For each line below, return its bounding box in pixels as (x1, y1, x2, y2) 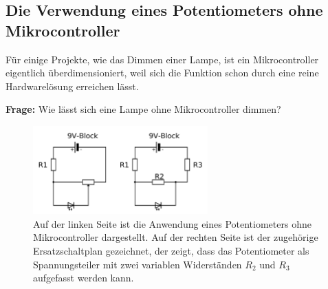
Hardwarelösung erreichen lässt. (6, 78, 139, 93)
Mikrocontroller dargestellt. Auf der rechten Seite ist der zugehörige (33, 230, 318, 244)
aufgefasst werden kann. (33, 270, 134, 285)
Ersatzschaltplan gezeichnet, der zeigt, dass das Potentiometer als (33, 243, 309, 257)
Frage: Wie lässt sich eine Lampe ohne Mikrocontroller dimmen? (6, 102, 281, 116)
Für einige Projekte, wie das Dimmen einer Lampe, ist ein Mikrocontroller (6, 52, 319, 66)
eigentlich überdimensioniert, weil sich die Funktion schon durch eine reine (6, 65, 319, 80)
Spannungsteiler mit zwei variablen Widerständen (33, 257, 242, 271)
